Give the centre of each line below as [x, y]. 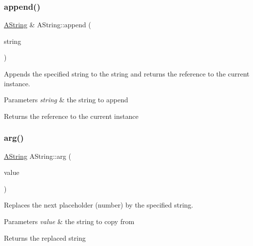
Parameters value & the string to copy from [69, 221]
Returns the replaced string [45, 237]
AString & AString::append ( [48, 25]
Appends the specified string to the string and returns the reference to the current [127, 74]
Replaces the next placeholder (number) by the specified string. [99, 205]
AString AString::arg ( [38, 156]
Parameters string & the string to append [66, 100]
